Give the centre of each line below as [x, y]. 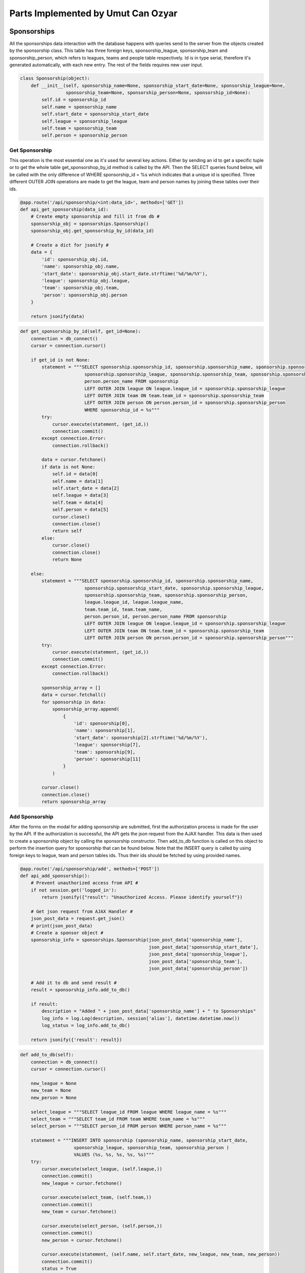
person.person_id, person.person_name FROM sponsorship [155, 617]
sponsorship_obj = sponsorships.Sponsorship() [90, 224]
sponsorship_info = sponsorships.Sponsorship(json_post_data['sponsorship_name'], [137, 940]
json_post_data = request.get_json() [78, 919]
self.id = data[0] [75, 474]
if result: [44, 1004]
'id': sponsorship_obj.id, [75, 259]
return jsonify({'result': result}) [76, 1040]
